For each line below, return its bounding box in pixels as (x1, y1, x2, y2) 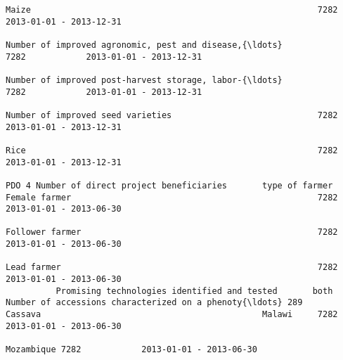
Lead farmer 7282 (6, 262, 338, 273)
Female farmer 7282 (6, 192, 338, 202)
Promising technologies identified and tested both (56, 285, 333, 296)
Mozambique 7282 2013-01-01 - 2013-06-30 (6, 345, 257, 355)
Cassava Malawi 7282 (6, 309, 338, 320)
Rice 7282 (6, 145, 338, 155)
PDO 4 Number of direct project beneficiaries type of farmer (6, 180, 333, 191)
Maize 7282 (6, 5, 338, 15)
